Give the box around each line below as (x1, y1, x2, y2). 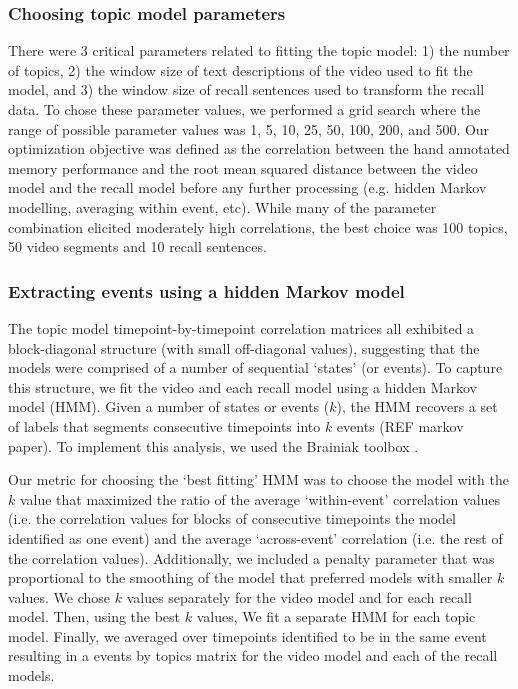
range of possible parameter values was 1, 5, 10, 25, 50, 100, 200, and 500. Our (8, 118, 490, 139)
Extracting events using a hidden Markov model (8, 278, 405, 303)
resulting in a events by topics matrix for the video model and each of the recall (8, 645, 498, 666)
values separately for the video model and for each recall (126, 586, 472, 607)
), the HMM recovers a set (336, 396, 498, 417)
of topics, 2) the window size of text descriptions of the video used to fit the (8, 59, 473, 80)
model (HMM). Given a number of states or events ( (8, 396, 330, 417)
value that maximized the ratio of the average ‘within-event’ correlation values (19, 488, 501, 509)
